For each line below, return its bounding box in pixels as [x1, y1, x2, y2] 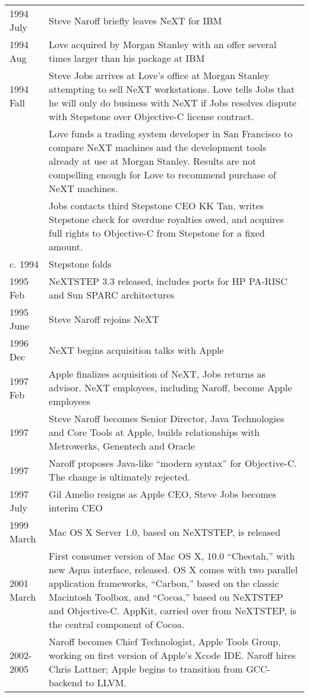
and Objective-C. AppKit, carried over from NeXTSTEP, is [49, 604, 297, 617]
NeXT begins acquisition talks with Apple [49, 343, 224, 357]
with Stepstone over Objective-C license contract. [49, 109, 254, 123]
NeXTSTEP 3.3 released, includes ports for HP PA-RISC [49, 274, 288, 288]
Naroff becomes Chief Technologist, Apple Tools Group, [49, 635, 281, 648]
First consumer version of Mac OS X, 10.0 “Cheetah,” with [49, 549, 295, 563]
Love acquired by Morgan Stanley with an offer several [49, 37, 277, 51]
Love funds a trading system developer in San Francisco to [49, 127, 292, 140]
